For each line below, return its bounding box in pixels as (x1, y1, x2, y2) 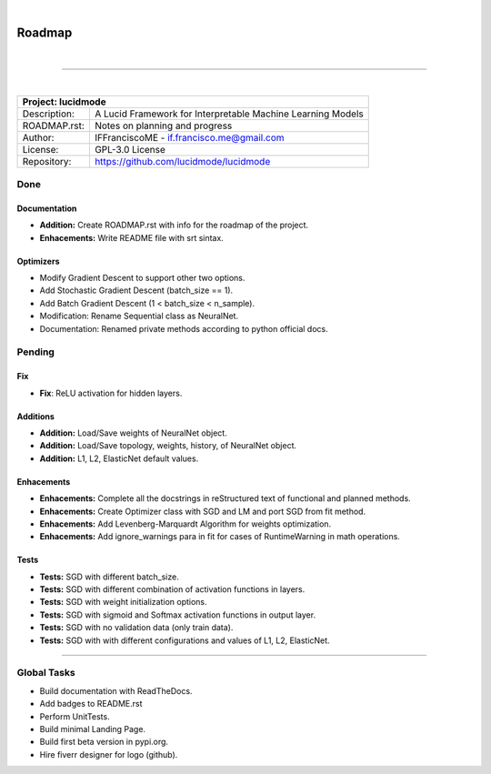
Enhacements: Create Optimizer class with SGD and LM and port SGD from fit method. (39, 506, 366, 517)
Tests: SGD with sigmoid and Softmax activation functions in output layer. (39, 609, 316, 620)
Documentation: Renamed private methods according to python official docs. (39, 323, 329, 334)
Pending (16, 346, 55, 358)
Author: (22, 131, 55, 144)
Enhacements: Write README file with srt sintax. (39, 232, 225, 243)
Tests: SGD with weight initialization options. (39, 597, 208, 608)
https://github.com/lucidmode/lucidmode (94, 155, 271, 167)
